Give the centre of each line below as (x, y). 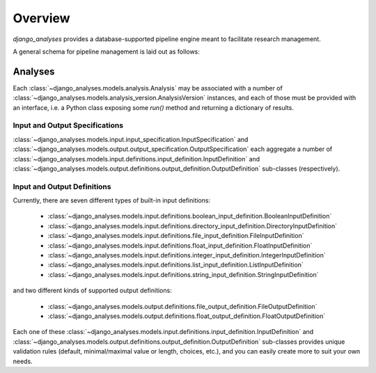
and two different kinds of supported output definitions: (92, 291)
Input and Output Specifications (68, 125)
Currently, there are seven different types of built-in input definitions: (112, 200)
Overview (41, 18)
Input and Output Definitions (62, 186)
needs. (23, 361)
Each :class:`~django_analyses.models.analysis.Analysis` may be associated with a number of (148, 88)
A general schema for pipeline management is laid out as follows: (106, 51)
